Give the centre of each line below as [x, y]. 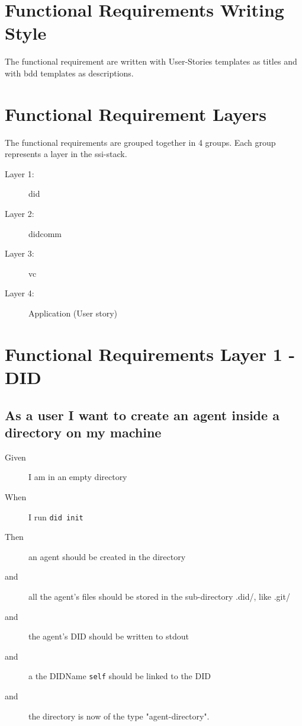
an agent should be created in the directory [107, 556]
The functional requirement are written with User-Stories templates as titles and [151, 61]
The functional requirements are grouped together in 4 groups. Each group [140, 142]
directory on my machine [83, 432]
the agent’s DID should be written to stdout [109, 636]
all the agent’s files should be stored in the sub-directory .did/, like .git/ [159, 596]
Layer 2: [20, 213]
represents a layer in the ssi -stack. [66, 154]
